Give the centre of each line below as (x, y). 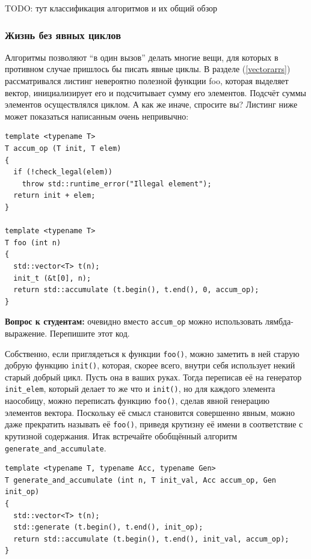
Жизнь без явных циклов (63, 35)
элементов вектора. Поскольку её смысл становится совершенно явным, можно (150, 412)
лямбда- (279, 321)
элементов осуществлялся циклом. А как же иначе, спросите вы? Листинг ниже (151, 104)
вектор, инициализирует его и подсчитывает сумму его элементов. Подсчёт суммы (155, 92)
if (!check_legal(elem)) (63, 172)
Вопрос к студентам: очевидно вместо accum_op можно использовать (134, 321)
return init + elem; (54, 196)
